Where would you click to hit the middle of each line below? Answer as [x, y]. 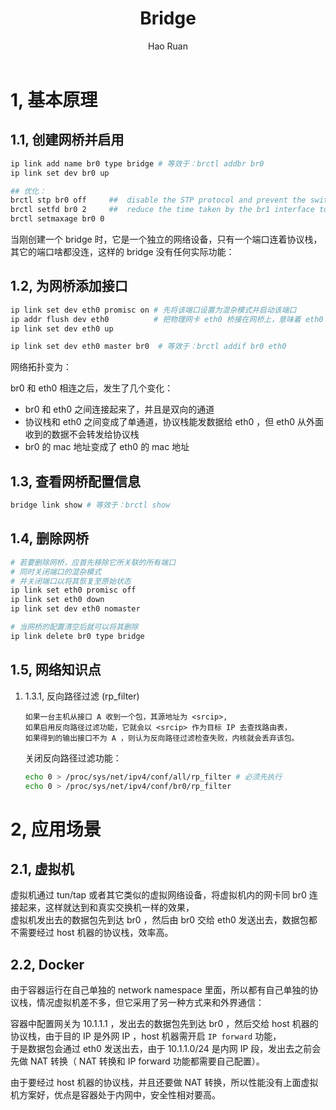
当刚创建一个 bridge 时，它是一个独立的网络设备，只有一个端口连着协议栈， [166, 239]
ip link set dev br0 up [60, 173]
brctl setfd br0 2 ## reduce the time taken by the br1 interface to [169, 210]
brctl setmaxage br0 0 [57, 219]
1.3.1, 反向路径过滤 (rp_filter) [82, 696]
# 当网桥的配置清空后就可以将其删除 [74, 627]
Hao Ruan [168, 46]
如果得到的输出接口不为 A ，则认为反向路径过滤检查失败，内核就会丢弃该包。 [162, 738]
